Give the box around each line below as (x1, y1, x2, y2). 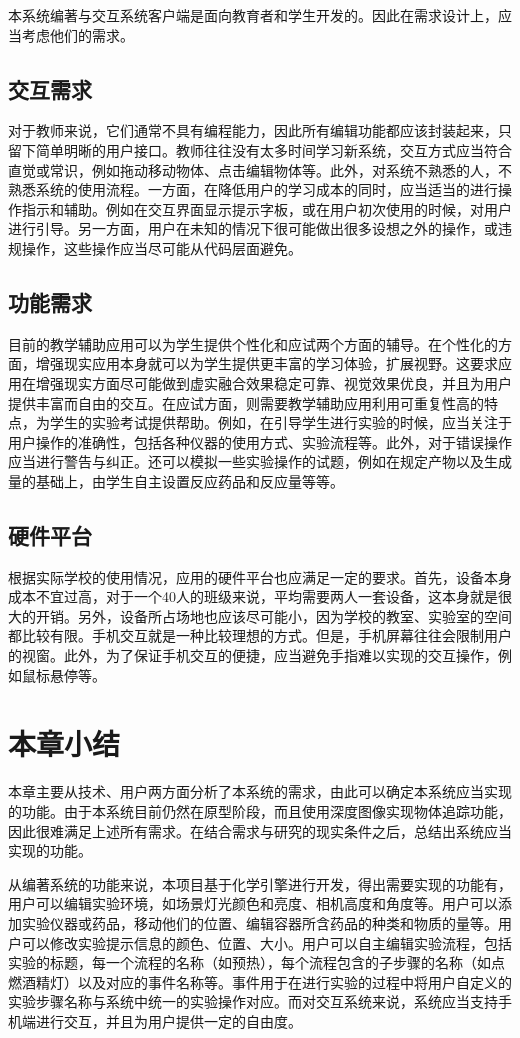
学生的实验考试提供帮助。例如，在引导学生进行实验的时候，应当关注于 (49, 412, 512, 433)
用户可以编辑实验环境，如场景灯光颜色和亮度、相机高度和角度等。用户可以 (8, 893, 498, 914)
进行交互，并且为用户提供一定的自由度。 (35, 1010, 302, 1031)
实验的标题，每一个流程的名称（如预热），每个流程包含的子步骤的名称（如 (8, 952, 491, 973)
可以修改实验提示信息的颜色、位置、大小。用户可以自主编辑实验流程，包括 (21, 932, 512, 953)
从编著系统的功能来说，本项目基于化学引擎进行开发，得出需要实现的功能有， (8, 873, 512, 894)
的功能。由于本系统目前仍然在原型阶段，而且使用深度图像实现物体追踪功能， (8, 800, 512, 821)
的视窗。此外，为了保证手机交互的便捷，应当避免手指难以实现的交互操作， (8, 645, 498, 666)
